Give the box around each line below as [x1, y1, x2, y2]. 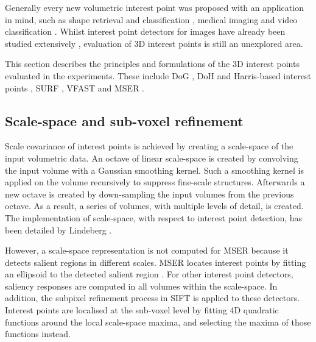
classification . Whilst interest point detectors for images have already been [5, 25, 286, 38]
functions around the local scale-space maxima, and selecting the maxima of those [5, 315, 311, 328]
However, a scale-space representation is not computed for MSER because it [5, 244, 289, 257]
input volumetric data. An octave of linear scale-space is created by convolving [5, 151, 298, 164]
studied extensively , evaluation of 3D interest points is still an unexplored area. [5, 37, 303, 49]
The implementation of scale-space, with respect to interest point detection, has [5, 211, 303, 224]
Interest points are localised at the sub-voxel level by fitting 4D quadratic [5, 304, 279, 316]
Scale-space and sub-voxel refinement [5, 111, 244, 130]
